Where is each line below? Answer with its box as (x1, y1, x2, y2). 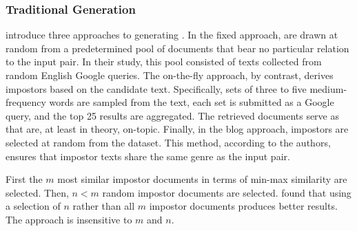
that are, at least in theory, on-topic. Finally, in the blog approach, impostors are (6, 122, 349, 136)
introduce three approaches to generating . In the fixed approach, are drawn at (6, 27, 338, 42)
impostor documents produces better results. (149, 199, 338, 213)
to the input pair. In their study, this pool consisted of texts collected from (6, 54, 322, 69)
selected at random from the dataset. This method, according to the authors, (6, 135, 331, 149)
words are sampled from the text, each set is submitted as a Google (49, 95, 334, 109)
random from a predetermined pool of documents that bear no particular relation (6, 41, 349, 55)
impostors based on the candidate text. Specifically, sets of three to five (6, 81, 307, 96)
